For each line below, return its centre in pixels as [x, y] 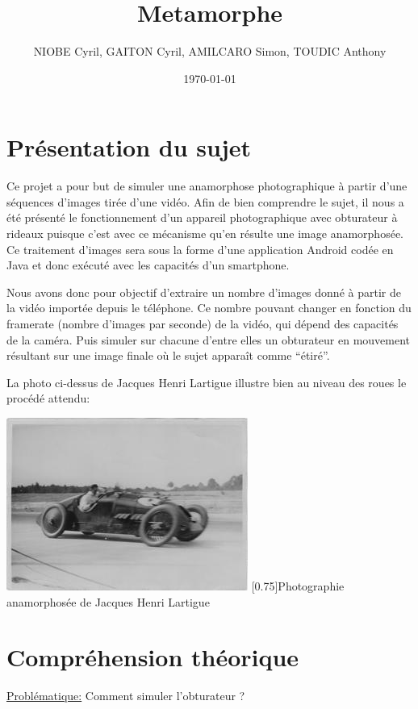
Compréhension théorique [153, 657]
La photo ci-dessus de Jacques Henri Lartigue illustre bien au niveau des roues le [207, 382]
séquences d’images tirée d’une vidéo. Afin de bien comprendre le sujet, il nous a [205, 201]
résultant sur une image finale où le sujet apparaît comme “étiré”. [168, 355]
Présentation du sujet [129, 147]
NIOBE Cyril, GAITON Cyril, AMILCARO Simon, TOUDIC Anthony [210, 51]
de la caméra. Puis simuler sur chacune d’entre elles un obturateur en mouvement [209, 339]
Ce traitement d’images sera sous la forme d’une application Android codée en [200, 249]
